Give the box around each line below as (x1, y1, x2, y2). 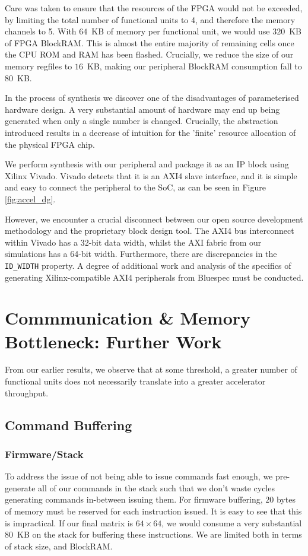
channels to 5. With (5, 25, 77, 37)
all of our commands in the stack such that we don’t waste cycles (38, 481, 275, 494)
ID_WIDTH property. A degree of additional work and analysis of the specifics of (5, 259, 291, 271)
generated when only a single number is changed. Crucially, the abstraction (5, 115, 278, 127)
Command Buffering (5, 415, 132, 434)
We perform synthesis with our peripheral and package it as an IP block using (5, 158, 289, 170)
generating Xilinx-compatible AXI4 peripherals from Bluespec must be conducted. (5, 271, 304, 283)
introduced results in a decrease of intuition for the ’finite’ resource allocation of (5, 126, 296, 138)
